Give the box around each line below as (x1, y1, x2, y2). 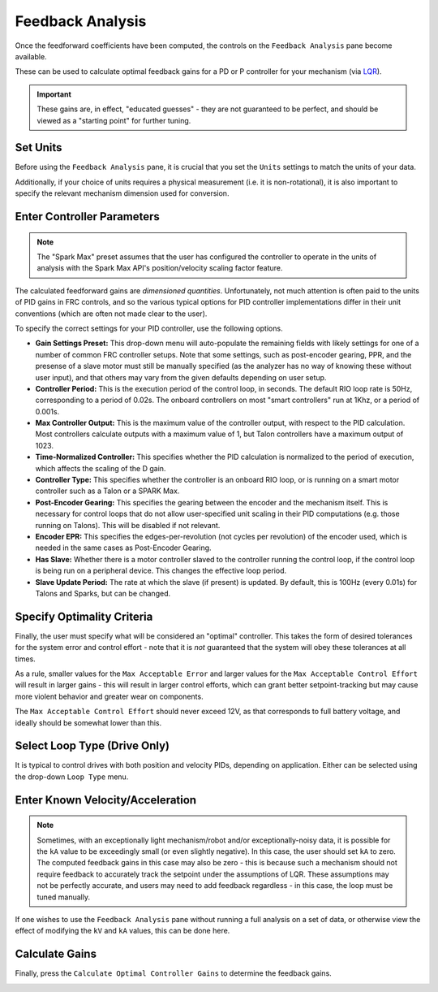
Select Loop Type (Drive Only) (15, 739, 170, 753)
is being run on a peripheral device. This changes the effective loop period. (35, 565, 287, 576)
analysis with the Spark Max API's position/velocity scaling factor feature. (36, 263, 283, 273)
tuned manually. (36, 892, 91, 902)
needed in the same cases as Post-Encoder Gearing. (35, 543, 212, 552)
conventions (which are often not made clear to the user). (15, 309, 208, 318)
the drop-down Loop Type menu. (15, 772, 129, 782)
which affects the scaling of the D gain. (35, 463, 166, 473)
